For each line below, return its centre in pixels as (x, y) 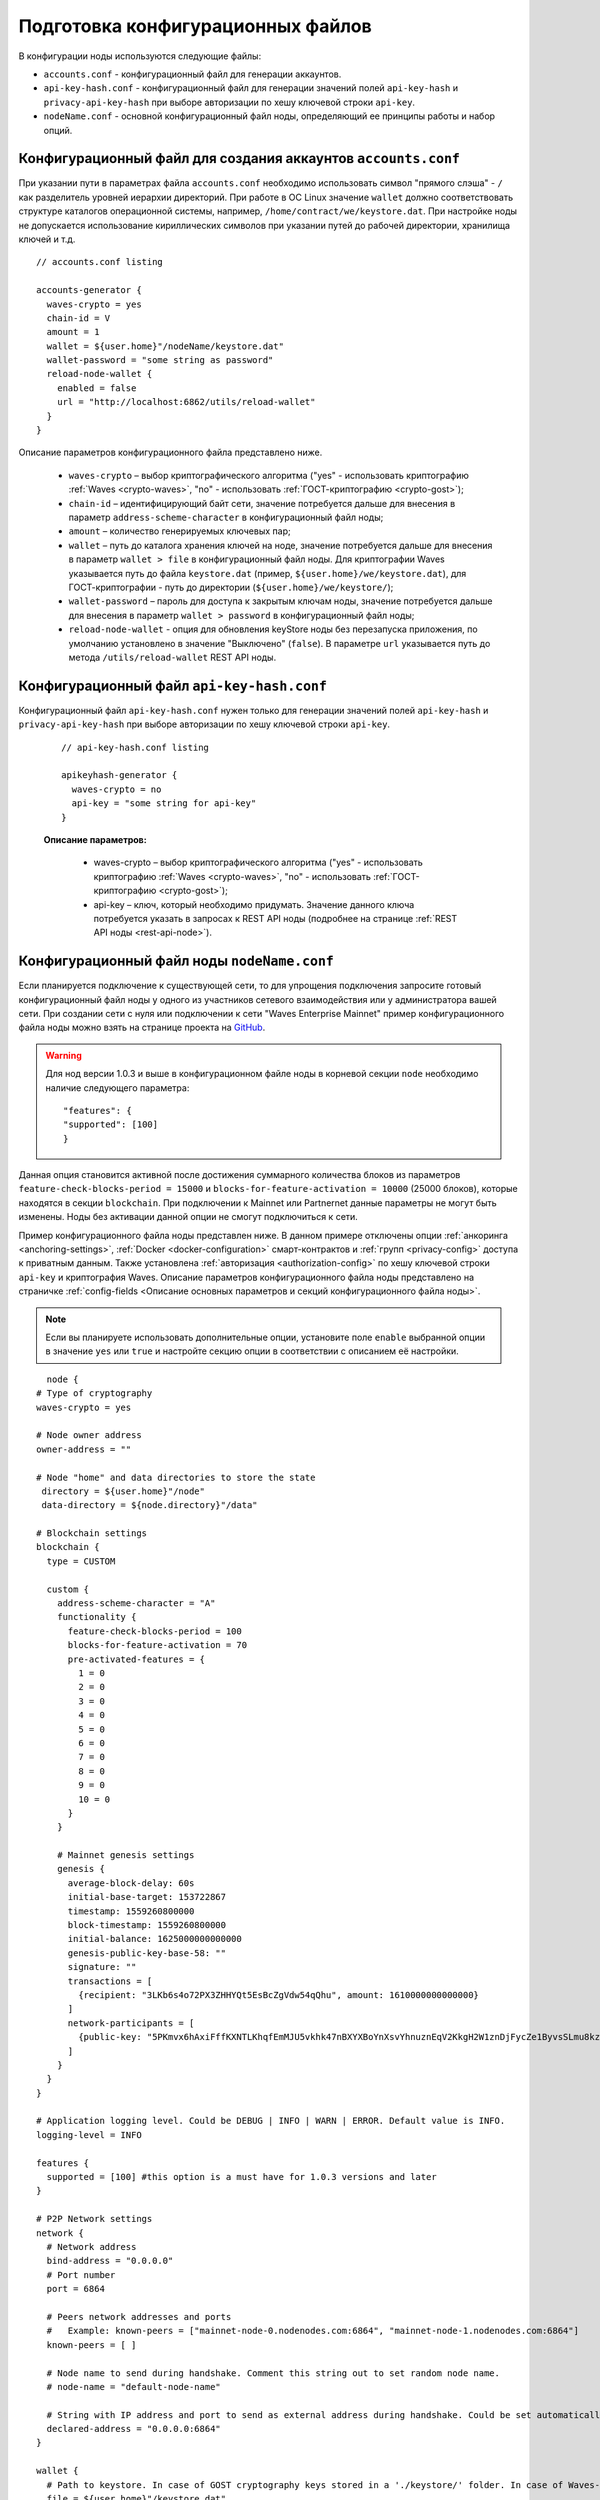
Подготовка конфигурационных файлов (195, 26)
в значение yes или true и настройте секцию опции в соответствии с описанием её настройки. (252, 1351)
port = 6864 (75, 2289)
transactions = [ (110, 1981)
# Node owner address (89, 1435)
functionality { (96, 1617)
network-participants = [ (131, 2023)
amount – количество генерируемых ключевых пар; (179, 531)
